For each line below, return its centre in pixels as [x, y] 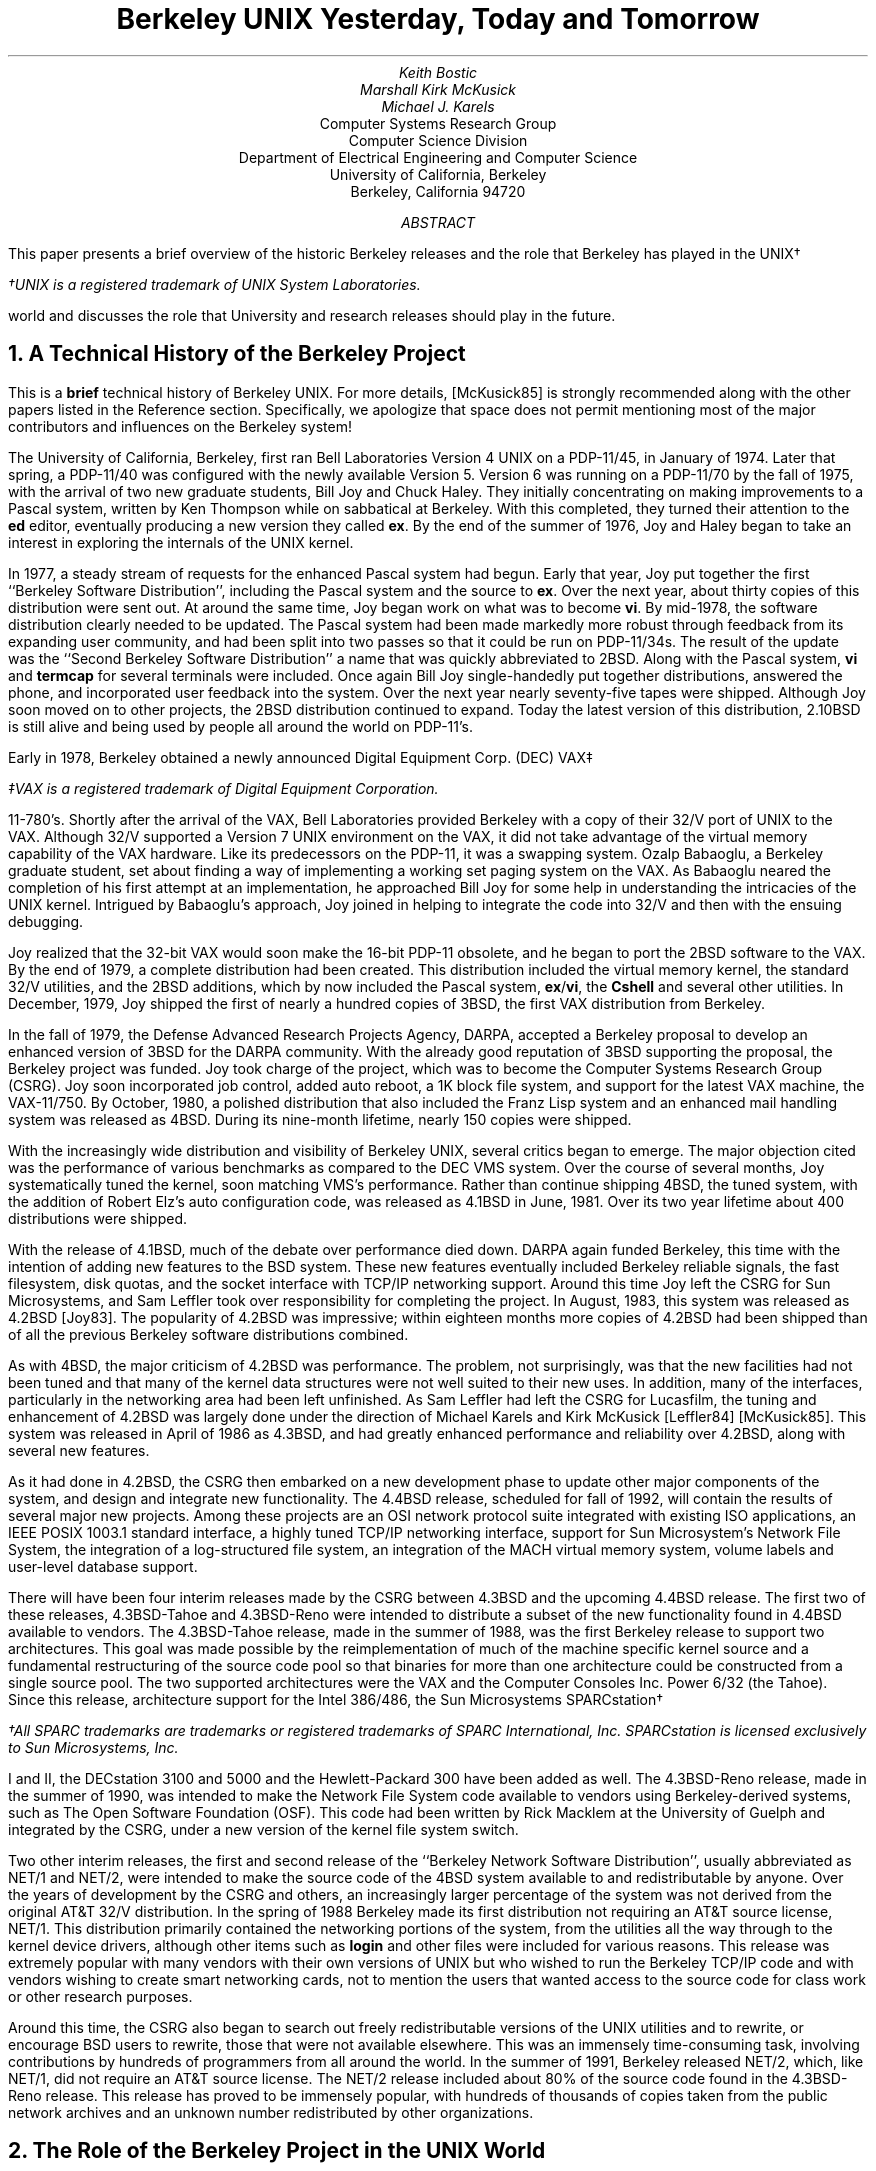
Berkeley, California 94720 [438, 191]
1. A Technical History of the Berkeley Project [237, 354]
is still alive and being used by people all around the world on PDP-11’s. [240, 726]
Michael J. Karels [438, 106]
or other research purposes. [100, 1996]
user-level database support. [103, 1566]
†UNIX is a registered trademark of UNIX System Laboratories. [214, 284]
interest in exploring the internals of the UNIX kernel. [181, 542]
